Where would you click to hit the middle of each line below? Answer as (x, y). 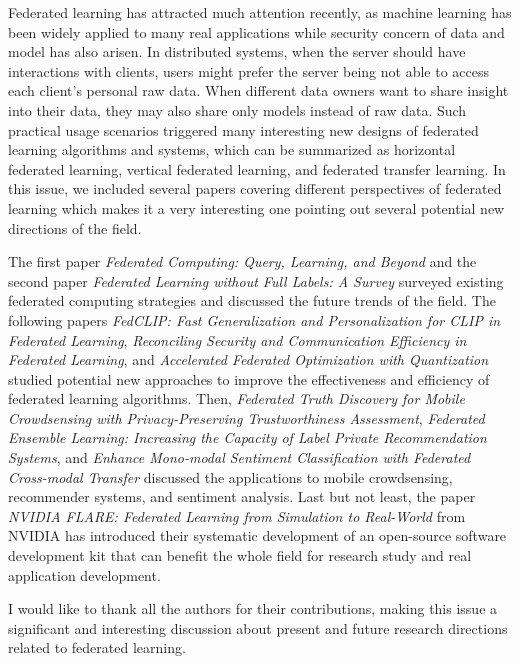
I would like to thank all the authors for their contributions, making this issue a (253, 608)
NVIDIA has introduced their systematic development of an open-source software (257, 535)
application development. (84, 574)
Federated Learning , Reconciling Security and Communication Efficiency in (237, 339)
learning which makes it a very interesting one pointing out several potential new (256, 207)
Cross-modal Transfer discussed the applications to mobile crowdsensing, (230, 476)
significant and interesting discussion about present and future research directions (258, 627)
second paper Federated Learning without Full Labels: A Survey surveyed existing (256, 280)
